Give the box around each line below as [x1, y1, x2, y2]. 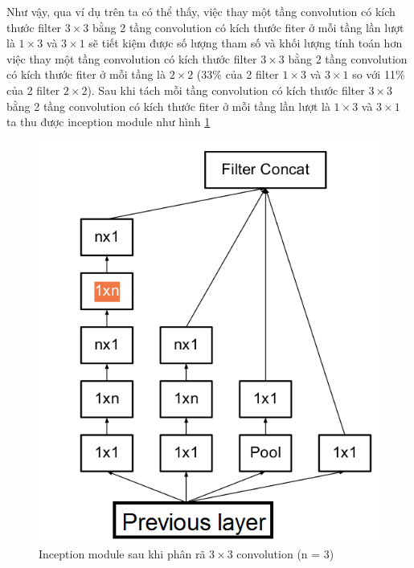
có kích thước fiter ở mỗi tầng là [6, 66, 166, 83]
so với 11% [352, 66, 405, 83]
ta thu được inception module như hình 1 [6, 113, 211, 130]
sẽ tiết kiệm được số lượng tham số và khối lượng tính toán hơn [88, 35, 403, 51]
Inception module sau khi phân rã [39, 546, 206, 562]
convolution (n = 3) [236, 546, 334, 562]
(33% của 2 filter [196, 66, 279, 83]
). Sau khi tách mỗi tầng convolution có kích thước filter [87, 81, 365, 98]
